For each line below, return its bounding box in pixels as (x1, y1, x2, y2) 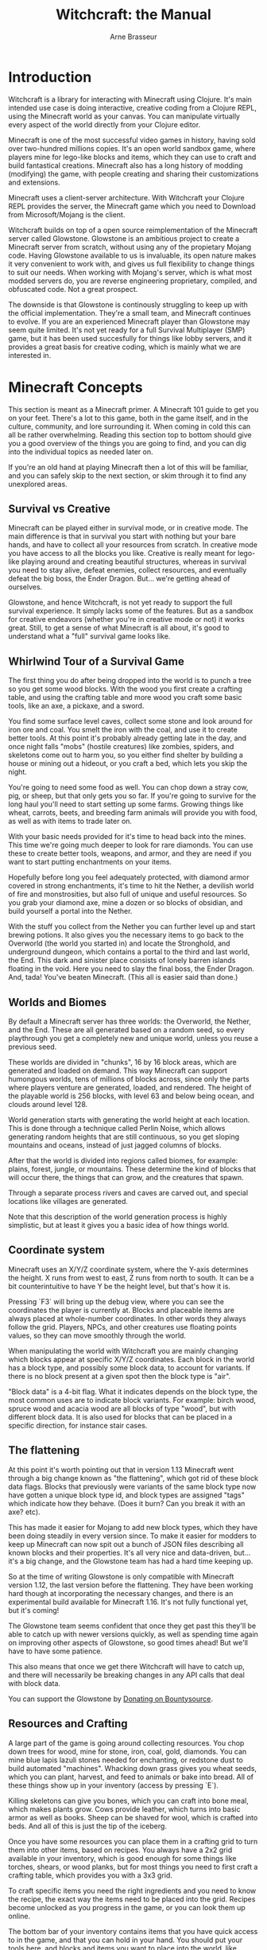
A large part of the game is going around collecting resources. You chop (8, 1738, 245, 1747)
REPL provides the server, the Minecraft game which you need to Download (8, 201, 256, 211)
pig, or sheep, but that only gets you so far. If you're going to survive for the (8, 791, 257, 801)
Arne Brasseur (110, 32, 157, 41)
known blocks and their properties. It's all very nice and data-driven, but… (8, 1548, 251, 1557)
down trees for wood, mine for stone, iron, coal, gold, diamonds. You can (8, 1746, 247, 1756)
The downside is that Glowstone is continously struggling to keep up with (8, 300, 248, 309)
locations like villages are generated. (8, 1197, 129, 1206)
